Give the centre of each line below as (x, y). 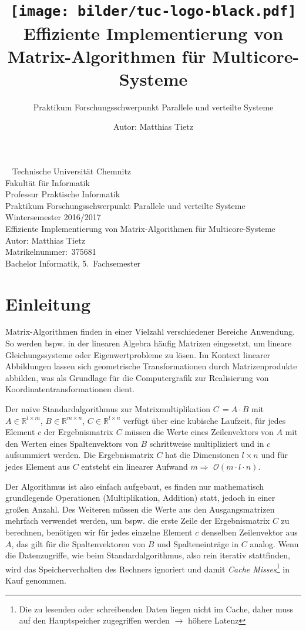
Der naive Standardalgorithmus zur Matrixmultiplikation (108, 409)
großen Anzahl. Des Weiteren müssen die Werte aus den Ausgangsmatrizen (140, 509)
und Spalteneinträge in (198, 543)
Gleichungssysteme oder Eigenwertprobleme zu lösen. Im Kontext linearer (138, 354)
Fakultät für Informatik (48, 182)
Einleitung (48, 303)
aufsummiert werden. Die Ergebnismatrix (80, 455)
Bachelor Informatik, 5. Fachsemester (73, 263)
